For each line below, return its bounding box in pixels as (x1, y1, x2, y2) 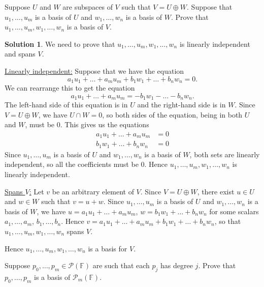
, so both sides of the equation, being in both (102, 109, 243, 120)
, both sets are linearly (189, 149, 260, 159)
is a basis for (88, 243, 127, 253)
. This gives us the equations (60, 119, 149, 130)
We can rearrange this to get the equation (5, 82, 135, 93)
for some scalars (209, 206, 259, 216)
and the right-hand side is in (137, 99, 226, 110)
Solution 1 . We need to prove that (5, 38, 115, 49)
